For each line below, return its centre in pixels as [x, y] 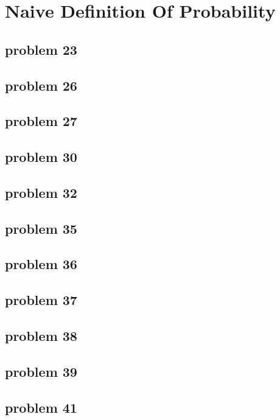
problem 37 [41, 300]
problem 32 [41, 192]
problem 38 [41, 336]
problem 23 [41, 49]
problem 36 [41, 264]
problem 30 [41, 157]
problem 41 [41, 407]
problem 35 [41, 228]
